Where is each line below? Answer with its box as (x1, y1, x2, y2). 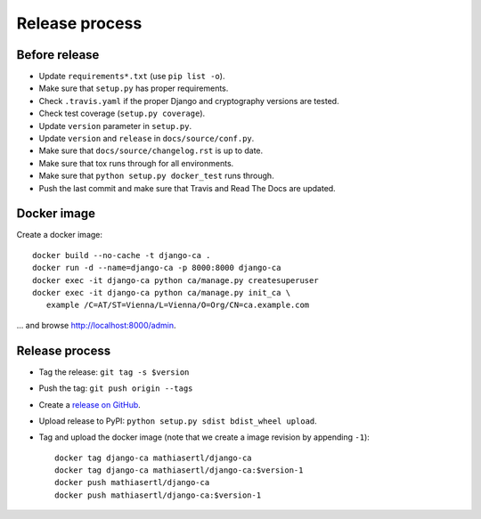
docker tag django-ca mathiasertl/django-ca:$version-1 (54, 466, 304, 475)
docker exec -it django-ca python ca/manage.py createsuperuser (32, 275, 320, 285)
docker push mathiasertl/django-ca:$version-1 (54, 490, 262, 500)
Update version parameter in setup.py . (38, 120, 192, 131)
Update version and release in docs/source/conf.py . (38, 134, 255, 144)
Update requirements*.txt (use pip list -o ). (38, 71, 225, 82)
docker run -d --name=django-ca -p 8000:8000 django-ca (32, 263, 281, 273)
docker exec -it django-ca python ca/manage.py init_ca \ (32, 288, 291, 298)
